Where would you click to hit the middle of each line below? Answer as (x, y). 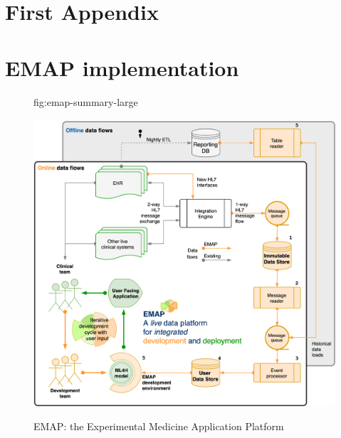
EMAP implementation (122, 67)
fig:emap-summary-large (86, 101)
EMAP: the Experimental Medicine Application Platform (159, 426)
